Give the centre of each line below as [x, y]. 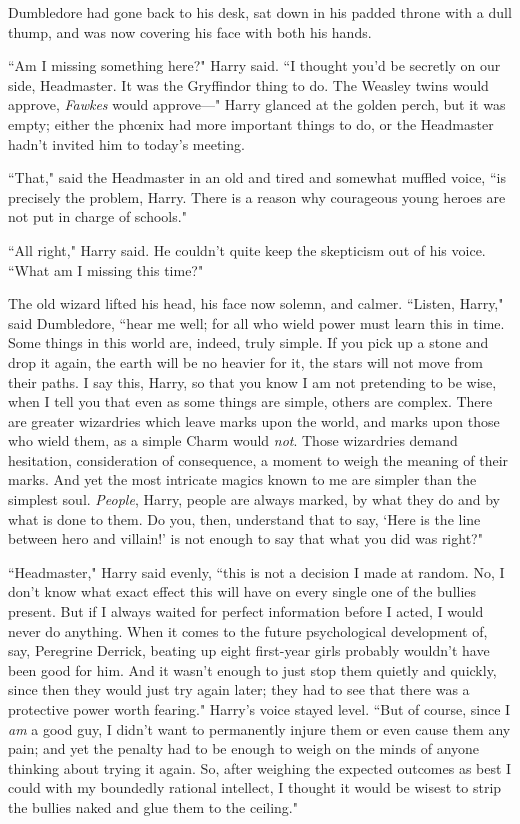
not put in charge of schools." [97, 216]
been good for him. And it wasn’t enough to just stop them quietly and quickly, [252, 669]
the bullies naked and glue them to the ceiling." [153, 806]
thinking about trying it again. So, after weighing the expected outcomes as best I [260, 767]
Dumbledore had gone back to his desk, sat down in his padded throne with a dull [260, 12]
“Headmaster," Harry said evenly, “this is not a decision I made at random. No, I [256, 571]
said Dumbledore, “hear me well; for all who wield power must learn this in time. [256, 322]
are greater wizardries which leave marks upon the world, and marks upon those [254, 420]
